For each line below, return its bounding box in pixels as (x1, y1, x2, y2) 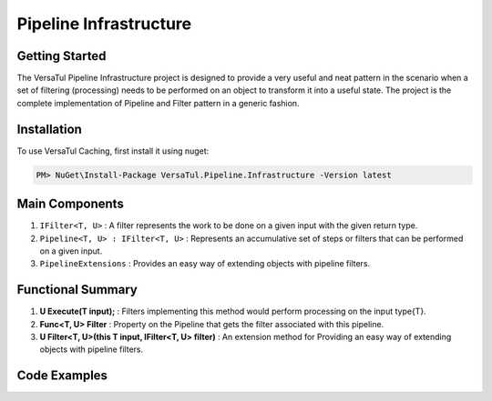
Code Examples (16, 368, 108, 384)
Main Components (16, 196, 125, 212)
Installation (16, 121, 82, 136)
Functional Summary (16, 282, 138, 297)
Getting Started (16, 48, 107, 64)
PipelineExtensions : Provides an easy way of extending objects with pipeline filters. (39, 258, 371, 269)
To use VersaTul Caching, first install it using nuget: (16, 145, 210, 156)
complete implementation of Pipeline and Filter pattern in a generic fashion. (16, 97, 300, 108)
